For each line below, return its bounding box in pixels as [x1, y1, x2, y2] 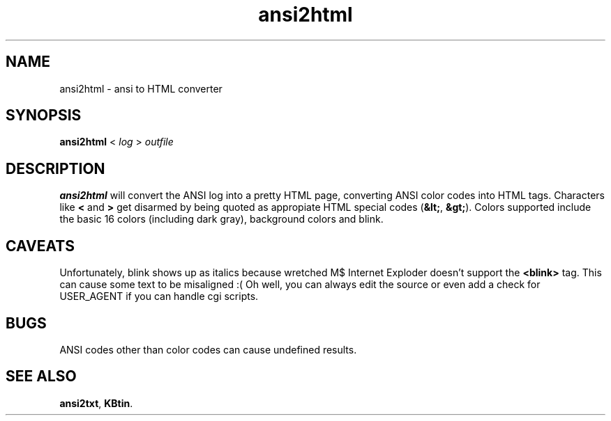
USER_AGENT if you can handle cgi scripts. [59, 290, 259, 303]
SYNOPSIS [6, 106, 82, 125]
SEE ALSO [6, 367, 77, 386]
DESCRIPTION [6, 159, 105, 177]
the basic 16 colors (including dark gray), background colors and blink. [59, 213, 384, 225]
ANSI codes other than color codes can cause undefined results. [59, 343, 357, 356]
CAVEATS [6, 237, 75, 255]
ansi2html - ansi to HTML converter [59, 82, 222, 95]
